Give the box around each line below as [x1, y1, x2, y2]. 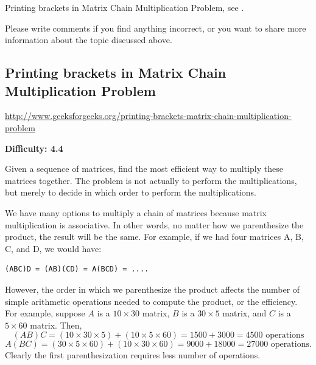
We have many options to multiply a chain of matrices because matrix [5, 206, 267, 219]
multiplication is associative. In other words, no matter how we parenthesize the [5, 218, 304, 231]
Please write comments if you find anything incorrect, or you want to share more [5, 21, 306, 34]
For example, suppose [5, 307, 85, 319]
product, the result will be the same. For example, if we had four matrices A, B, [5, 230, 304, 243]
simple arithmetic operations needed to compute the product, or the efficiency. [5, 295, 298, 307]
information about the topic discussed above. [5, 33, 172, 46]
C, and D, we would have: [5, 242, 102, 254]
